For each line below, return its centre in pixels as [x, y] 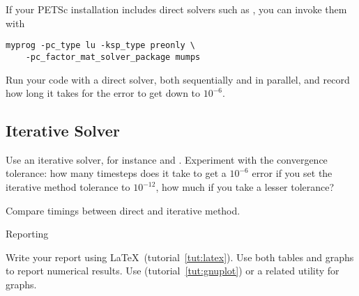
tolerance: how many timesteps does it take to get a [116, 173]
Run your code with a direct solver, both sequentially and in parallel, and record [178, 79]
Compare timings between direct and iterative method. [123, 210]
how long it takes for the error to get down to [103, 93]
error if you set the [292, 173]
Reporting [27, 234]
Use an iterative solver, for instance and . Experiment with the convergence [167, 159]
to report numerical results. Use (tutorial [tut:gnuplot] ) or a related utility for [173, 271]
